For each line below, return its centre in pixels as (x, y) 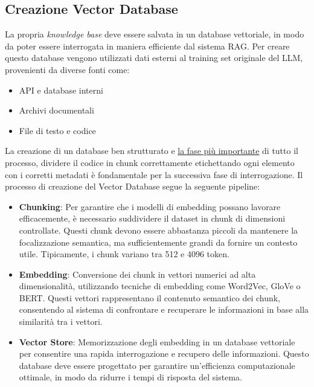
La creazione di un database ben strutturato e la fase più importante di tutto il (152, 151)
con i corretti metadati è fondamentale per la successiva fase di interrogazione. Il (154, 174)
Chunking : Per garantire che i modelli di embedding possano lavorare (150, 206)
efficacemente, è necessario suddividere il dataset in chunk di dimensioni (152, 218)
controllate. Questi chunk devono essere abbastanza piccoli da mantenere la (159, 230)
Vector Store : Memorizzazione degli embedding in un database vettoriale (157, 341)
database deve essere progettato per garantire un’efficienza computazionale (157, 365)
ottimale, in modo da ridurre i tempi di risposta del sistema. (130, 377)
